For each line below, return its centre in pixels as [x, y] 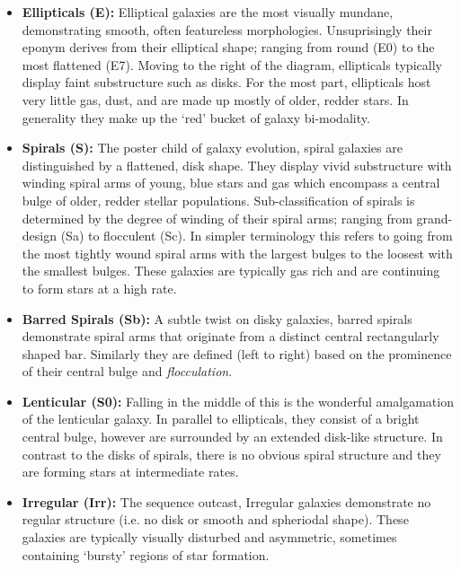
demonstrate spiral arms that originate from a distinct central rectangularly [230, 336]
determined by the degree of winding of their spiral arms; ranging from [217, 218]
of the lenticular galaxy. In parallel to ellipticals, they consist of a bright [221, 419]
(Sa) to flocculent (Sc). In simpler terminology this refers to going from [257, 236]
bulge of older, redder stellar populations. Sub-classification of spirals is [218, 200]
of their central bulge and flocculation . [127, 371]
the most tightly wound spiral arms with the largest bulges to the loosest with [237, 253]
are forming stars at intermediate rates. [130, 472]
